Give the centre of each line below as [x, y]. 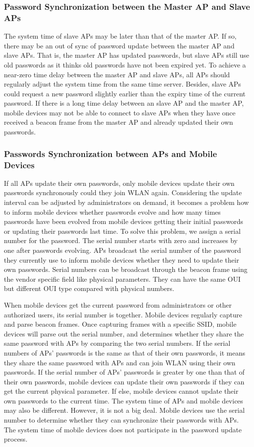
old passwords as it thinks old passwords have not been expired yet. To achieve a [125, 64]
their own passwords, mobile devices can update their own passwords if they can [124, 381]
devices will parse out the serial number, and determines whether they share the [124, 333]
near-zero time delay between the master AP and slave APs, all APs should [117, 74]
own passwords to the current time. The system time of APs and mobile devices [124, 400]
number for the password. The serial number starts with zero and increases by [121, 240]
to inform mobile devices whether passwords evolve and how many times [112, 212]
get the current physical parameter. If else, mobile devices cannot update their [121, 391]
